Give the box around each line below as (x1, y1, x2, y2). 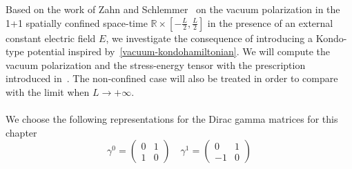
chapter (6, 125, 37, 139)
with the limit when (6, 84, 90, 99)
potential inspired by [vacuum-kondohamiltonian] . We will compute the (27, 44, 330, 59)
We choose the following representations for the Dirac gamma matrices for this (6, 112, 338, 126)
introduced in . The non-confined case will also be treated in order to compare (6, 71, 338, 86)
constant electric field (6, 30, 96, 45)
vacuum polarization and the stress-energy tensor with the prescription (6, 57, 306, 72)
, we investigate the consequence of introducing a (106, 30, 313, 45)
